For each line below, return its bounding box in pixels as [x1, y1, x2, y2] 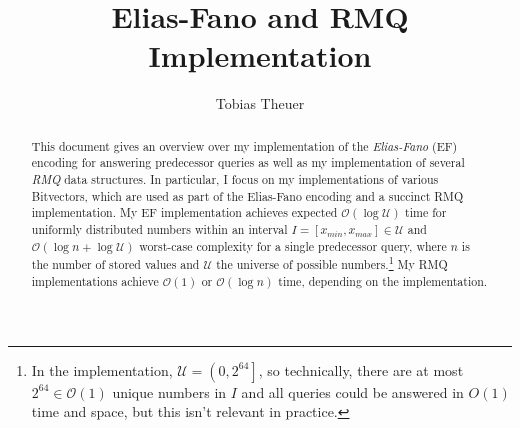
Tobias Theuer [215, 93, 305, 114]
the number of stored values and [31, 256, 200, 273]
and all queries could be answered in [241, 381, 464, 402]
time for [405, 204, 447, 221]
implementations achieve [31, 272, 159, 289]
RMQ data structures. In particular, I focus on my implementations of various [31, 171, 439, 188]
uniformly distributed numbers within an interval [31, 220, 288, 237]
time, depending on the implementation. [278, 272, 488, 289]
